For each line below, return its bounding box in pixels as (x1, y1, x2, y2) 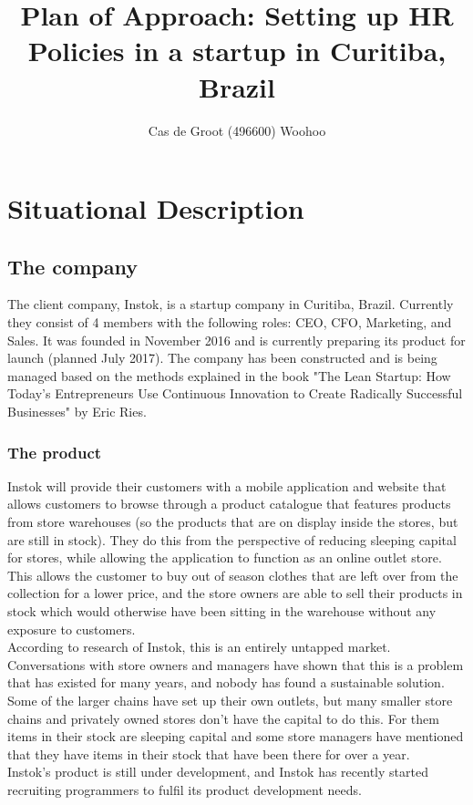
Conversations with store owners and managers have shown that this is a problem (7, 655, 464, 674)
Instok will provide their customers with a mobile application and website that (7, 476, 447, 495)
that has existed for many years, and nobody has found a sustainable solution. (7, 673, 445, 692)
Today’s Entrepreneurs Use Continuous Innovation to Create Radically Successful (7, 384, 463, 403)
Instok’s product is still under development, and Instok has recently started (7, 762, 428, 781)
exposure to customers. (7, 619, 136, 638)
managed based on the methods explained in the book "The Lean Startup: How (7, 366, 451, 385)
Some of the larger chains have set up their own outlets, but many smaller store (7, 690, 453, 709)
